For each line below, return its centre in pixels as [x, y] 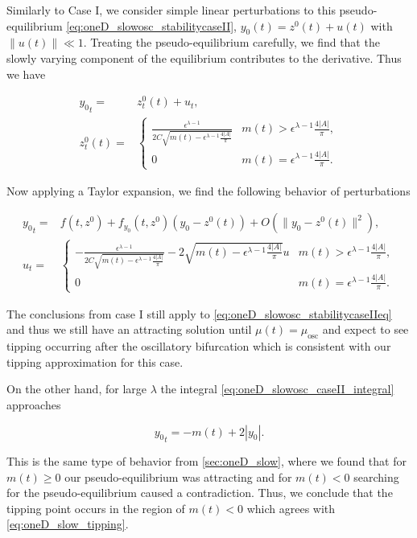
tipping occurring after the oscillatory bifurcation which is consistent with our [199, 346]
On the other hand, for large [76, 389]
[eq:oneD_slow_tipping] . [68, 524]
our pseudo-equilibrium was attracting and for [178, 476]
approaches [34, 404]
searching [376, 476]
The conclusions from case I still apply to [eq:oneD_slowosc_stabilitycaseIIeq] [199, 313]
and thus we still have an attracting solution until [129, 329]
